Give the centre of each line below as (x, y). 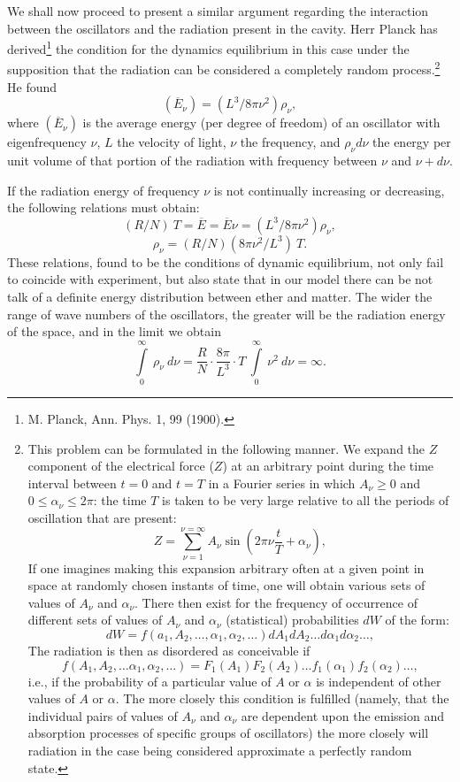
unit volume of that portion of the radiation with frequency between (192, 161)
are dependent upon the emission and (343, 715)
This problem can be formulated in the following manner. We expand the (226, 448)
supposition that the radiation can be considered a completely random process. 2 (224, 68)
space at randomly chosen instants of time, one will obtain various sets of (226, 585)
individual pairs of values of (103, 715)
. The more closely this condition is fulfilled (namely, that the (282, 698)
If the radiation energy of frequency (103, 190)
